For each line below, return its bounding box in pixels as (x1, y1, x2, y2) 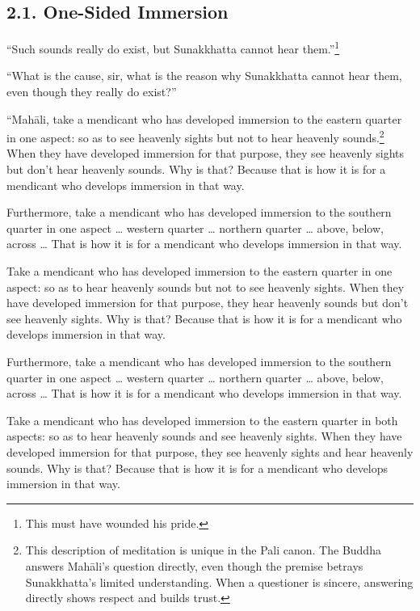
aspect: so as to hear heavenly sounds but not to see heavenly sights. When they (6, 278, 405, 295)
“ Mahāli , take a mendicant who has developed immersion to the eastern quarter (6, 110, 402, 127)
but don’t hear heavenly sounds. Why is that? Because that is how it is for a (6, 161, 386, 178)
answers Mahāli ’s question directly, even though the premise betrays (25, 557, 363, 574)
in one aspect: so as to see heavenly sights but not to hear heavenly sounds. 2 (6, 127, 384, 145)
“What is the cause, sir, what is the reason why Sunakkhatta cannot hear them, (6, 67, 402, 84)
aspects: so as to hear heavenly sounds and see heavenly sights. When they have (6, 428, 402, 445)
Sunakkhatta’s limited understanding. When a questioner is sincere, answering (25, 573, 414, 590)
